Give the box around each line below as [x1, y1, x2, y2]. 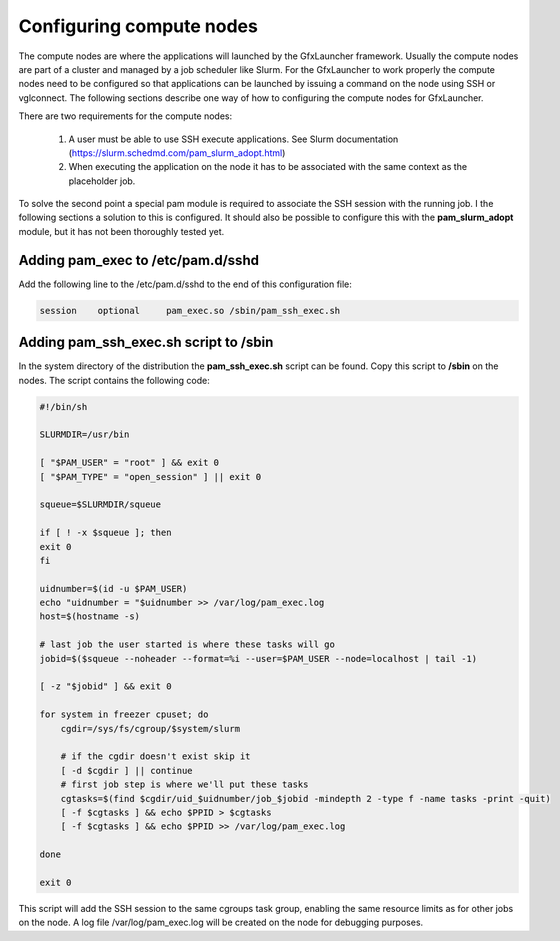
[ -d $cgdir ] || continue [60, 765, 194, 776]
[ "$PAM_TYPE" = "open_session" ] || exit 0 [39, 471, 262, 482]
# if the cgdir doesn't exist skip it [60, 751, 251, 762]
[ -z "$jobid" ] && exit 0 [39, 681, 172, 692]
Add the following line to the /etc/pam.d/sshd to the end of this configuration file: [18, 278, 352, 290]
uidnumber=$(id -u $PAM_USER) [39, 583, 188, 594]
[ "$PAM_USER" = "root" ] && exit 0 [39, 457, 220, 469]
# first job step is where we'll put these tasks [60, 779, 309, 790]
